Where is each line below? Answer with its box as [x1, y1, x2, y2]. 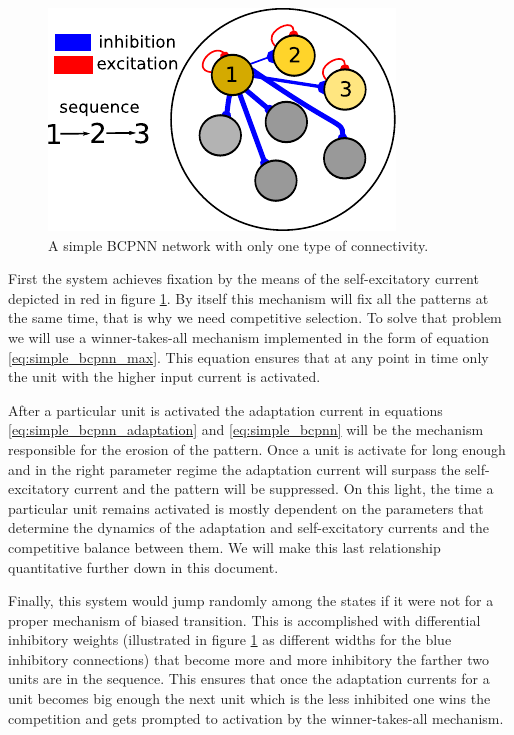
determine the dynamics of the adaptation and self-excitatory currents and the [8, 517, 490, 538]
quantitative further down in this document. [8, 556, 279, 577]
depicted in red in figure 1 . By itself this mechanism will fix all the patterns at [8, 287, 489, 308]
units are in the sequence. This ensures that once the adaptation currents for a [8, 668, 490, 689]
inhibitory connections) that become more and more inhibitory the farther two [8, 648, 490, 669]
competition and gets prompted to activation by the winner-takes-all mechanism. [8, 707, 504, 728]
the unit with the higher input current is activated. [8, 366, 321, 387]
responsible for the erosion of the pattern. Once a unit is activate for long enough [8, 438, 506, 459]
